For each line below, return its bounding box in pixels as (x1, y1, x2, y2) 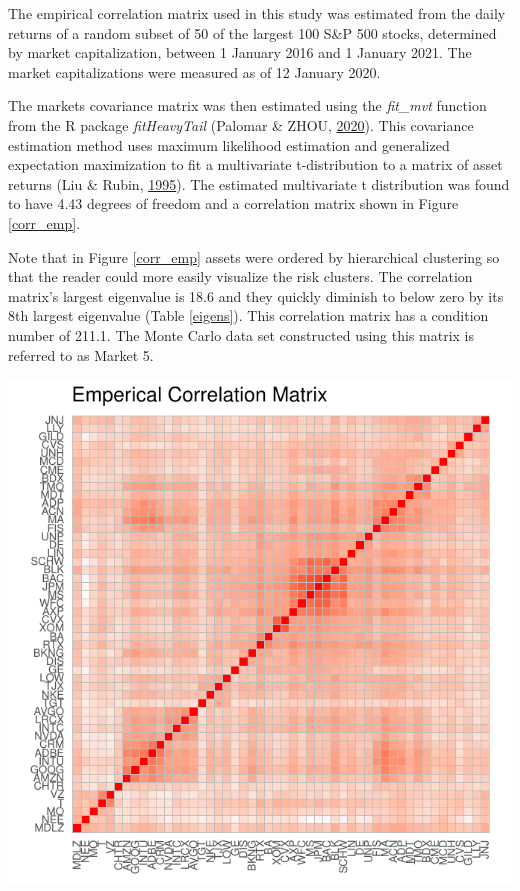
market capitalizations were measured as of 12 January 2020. (8, 61, 381, 82)
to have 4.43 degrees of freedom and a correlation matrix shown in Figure (8, 193, 459, 214)
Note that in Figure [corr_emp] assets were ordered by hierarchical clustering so (8, 246, 500, 267)
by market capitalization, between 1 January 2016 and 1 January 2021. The (8, 42, 472, 63)
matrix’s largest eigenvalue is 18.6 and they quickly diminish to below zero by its (8, 285, 504, 306)
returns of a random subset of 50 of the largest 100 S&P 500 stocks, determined (8, 22, 497, 43)
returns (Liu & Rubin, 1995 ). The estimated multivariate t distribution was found (8, 173, 510, 194)
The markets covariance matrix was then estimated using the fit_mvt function (8, 95, 487, 116)
